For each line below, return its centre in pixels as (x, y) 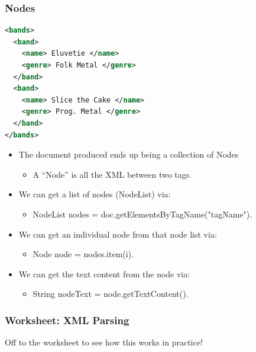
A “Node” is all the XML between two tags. (112, 174)
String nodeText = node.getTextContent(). (111, 294)
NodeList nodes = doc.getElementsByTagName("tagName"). (142, 214)
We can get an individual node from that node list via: (118, 234)
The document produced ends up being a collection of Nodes (129, 154)
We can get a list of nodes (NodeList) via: (95, 194)
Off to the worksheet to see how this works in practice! (104, 342)
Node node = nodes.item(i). (83, 254)
